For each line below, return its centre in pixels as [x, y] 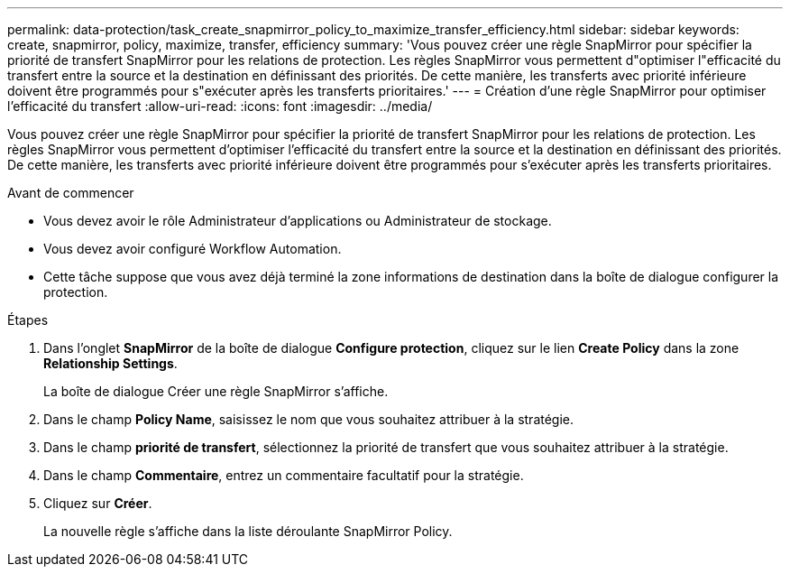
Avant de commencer [71, 193]
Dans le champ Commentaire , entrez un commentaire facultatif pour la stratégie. [284, 475]
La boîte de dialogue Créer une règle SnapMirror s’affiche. [216, 391]
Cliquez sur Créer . [98, 503]
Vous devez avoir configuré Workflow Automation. [193, 249]
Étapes [28, 320]
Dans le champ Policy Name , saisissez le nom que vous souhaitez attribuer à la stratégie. [309, 419]
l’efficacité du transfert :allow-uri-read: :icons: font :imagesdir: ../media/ [220, 106]
